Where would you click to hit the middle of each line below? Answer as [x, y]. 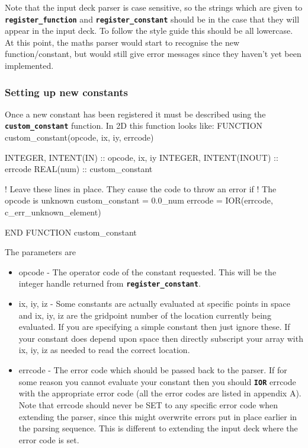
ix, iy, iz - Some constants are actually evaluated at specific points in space [154, 304]
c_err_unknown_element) [53, 212]
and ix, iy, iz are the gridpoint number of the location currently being [145, 315]
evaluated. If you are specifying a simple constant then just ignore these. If [154, 327]
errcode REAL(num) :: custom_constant [79, 169]
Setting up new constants [66, 92]
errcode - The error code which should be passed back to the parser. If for [153, 370]
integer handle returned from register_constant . [110, 283]
